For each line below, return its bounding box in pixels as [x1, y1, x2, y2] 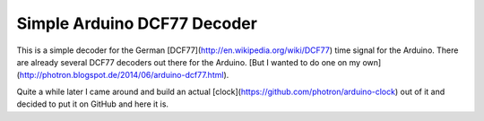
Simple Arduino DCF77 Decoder [16, 13, 257, 33]
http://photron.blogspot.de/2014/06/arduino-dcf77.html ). [19, 70, 229, 81]
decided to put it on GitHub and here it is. [16, 99, 169, 109]
